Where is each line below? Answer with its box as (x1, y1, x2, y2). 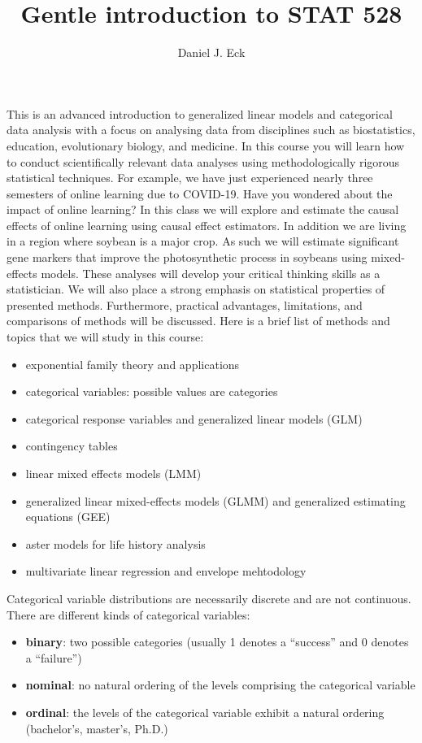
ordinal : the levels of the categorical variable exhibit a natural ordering (25, 703, 385, 720)
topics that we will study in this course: (7, 328, 204, 345)
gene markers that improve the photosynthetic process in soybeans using (7, 249, 368, 266)
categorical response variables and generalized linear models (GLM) (25, 410, 363, 427)
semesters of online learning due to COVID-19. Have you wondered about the (7, 185, 393, 202)
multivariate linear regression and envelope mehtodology (25, 563, 307, 580)
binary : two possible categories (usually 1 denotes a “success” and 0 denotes (25, 633, 409, 650)
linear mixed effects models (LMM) (25, 465, 202, 481)
